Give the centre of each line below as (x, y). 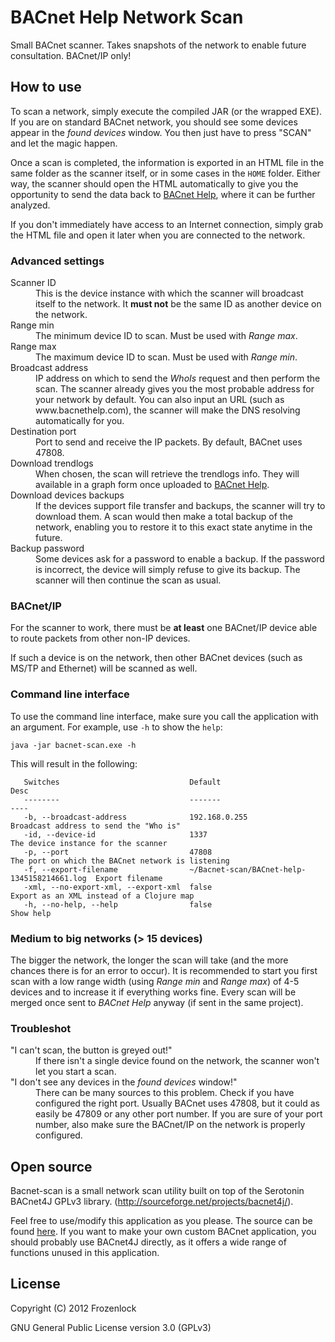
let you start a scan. (76, 1072)
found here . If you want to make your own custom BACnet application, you (163, 1232)
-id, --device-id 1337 (115, 834)
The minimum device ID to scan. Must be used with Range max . (166, 336)
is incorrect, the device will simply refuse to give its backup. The (168, 570)
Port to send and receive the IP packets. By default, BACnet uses (169, 442)
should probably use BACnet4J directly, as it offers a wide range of (148, 1242)
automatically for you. (80, 421)
